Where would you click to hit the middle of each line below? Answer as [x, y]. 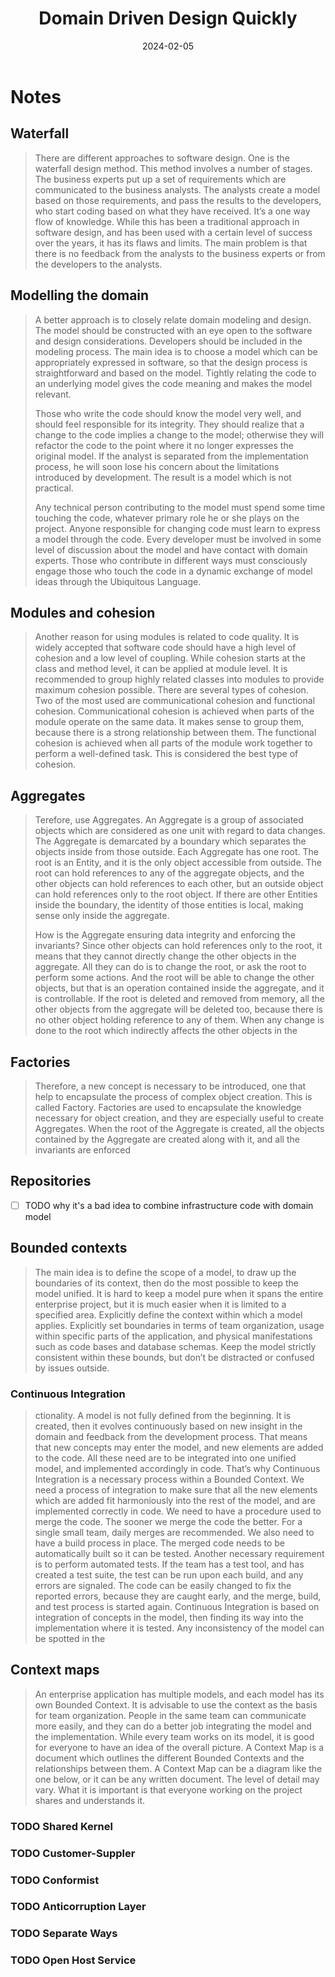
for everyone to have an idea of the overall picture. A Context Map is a [179, 1747]
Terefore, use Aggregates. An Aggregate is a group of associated [169, 820]
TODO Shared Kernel [61, 1826]
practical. [54, 488]
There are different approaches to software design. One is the [162, 158]
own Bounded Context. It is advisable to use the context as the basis [176, 1704]
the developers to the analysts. [98, 264]
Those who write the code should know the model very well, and [168, 413]
